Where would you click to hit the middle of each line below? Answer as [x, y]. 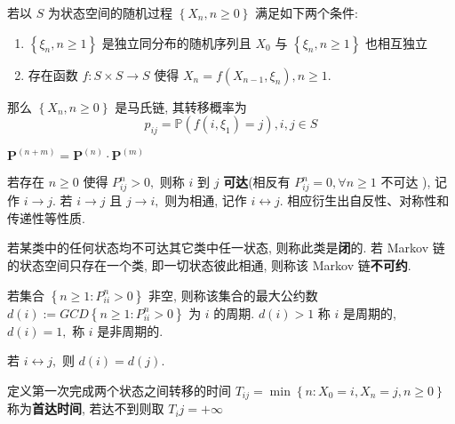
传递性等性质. [46, 217]
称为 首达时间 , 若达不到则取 [86, 408]
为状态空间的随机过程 [110, 12]
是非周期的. [130, 330]
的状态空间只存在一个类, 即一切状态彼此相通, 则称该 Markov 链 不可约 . [209, 264]
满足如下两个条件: [307, 12]
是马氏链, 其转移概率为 [181, 106]
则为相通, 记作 [206, 200]
